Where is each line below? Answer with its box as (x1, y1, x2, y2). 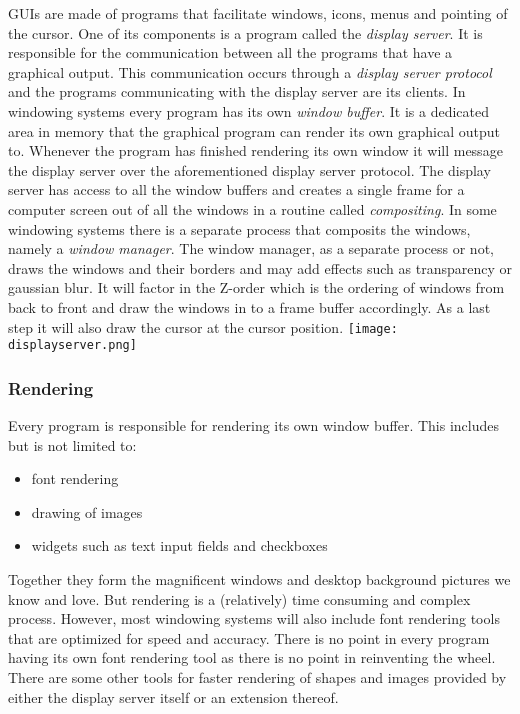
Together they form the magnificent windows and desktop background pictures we (8, 569, 511, 589)
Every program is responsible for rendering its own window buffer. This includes (8, 415, 499, 436)
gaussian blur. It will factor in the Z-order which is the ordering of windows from (8, 277, 505, 298)
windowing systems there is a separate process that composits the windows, (8, 218, 471, 239)
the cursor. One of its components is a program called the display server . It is (8, 22, 483, 43)
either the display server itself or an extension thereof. (8, 686, 339, 707)
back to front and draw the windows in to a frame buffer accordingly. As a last (8, 296, 491, 317)
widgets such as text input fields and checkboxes (31, 535, 328, 556)
